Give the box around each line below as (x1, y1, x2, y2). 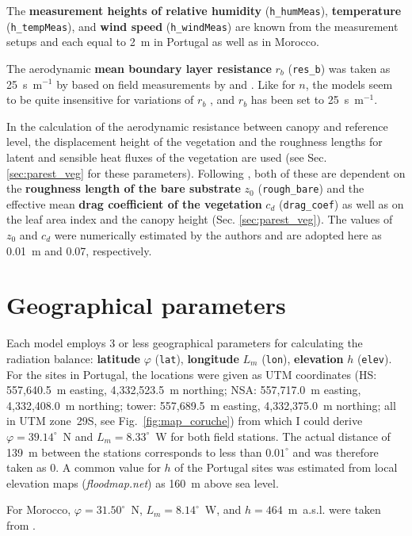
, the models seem (305, 75, 393, 92)
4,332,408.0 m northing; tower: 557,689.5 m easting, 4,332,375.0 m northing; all (6, 396, 396, 413)
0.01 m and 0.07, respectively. (6, 242, 152, 258)
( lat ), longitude (154, 350, 239, 366)
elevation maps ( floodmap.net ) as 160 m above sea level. (6, 474, 279, 491)
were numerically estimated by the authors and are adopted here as (54, 227, 382, 243)
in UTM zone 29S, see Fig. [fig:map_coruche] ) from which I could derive (6, 412, 363, 429)
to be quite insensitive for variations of (6, 91, 194, 108)
